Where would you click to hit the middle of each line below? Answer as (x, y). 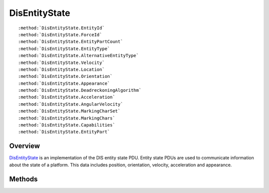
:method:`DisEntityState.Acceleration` (67, 97)
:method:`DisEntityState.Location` (62, 69)
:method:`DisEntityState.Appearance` (64, 83)
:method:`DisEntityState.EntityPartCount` (71, 42)
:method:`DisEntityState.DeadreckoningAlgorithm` (80, 90)
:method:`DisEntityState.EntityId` (62, 28)
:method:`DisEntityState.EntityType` (64, 49)
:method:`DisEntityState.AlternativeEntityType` (78, 56)
